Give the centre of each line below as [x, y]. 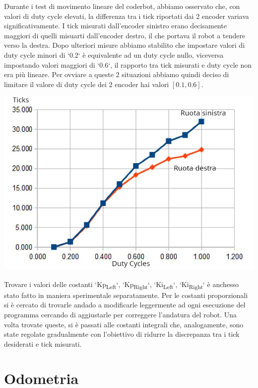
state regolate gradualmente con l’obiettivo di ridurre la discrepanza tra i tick [122, 334]
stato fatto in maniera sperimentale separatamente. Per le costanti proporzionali [126, 295]
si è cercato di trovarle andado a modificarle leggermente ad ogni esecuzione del [125, 305]
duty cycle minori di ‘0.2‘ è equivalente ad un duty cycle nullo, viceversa [114, 54]
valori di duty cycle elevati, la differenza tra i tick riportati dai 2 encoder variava [127, 16]
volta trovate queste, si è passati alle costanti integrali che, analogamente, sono [124, 324]
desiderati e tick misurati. [43, 343]
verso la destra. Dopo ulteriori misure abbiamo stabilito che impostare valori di [125, 45]
